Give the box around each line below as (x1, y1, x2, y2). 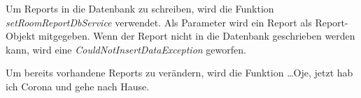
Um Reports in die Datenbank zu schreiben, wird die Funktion (6, 1, 274, 15)
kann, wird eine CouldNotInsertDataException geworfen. (6, 42, 246, 56)
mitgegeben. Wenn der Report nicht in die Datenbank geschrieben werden (38, 28, 355, 43)
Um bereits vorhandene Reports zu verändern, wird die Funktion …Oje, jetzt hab (6, 65, 353, 80)
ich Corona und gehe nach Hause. (6, 79, 150, 93)
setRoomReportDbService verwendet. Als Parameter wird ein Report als (6, 15, 312, 29)
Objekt (6, 28, 36, 43)
